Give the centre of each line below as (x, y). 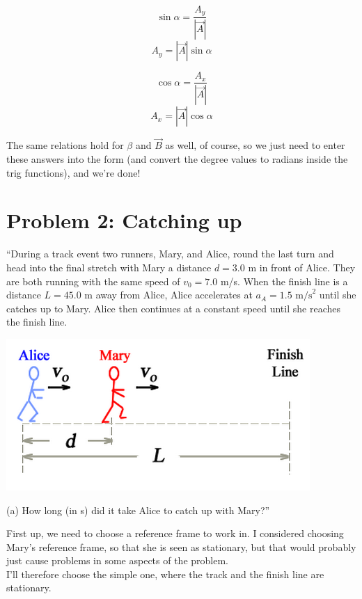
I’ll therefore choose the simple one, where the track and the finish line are (165, 574)
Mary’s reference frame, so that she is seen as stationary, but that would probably (181, 546)
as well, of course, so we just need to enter (255, 145)
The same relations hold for (65, 145)
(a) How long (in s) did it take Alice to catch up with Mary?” (138, 510)
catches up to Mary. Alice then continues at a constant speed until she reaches (173, 308)
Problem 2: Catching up (124, 220)
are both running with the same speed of (93, 281)
